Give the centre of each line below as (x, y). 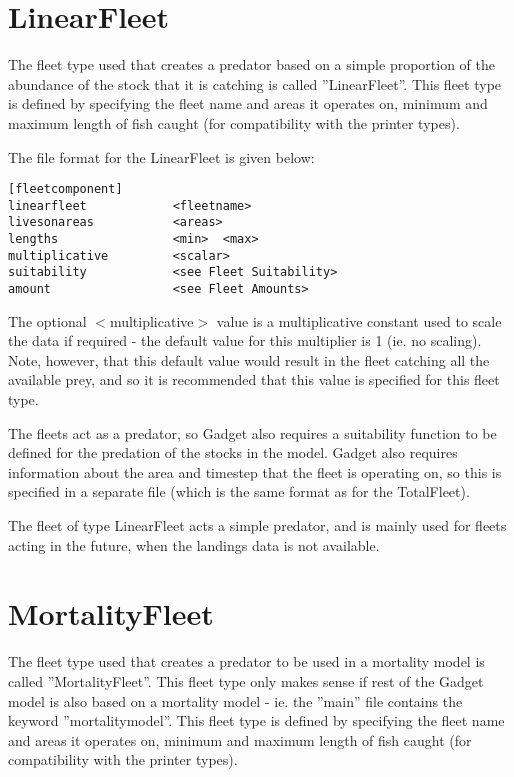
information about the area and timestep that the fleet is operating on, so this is (255, 471)
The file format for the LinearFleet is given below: (161, 156)
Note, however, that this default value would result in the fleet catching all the (249, 359)
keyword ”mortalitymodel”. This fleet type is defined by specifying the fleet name (256, 720)
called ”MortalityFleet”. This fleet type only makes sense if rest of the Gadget (246, 680)
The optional (47, 320)
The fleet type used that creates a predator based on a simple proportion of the (251, 64)
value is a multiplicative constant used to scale (359, 320)
